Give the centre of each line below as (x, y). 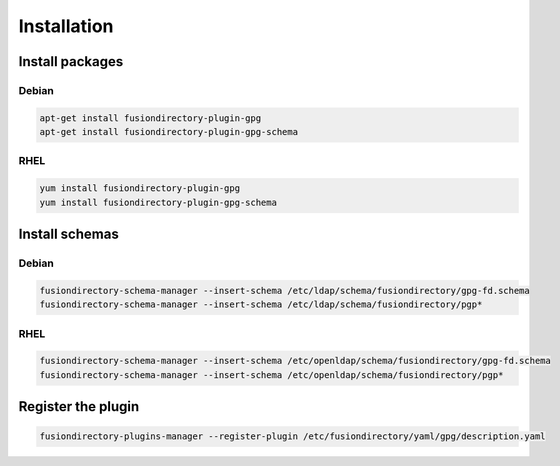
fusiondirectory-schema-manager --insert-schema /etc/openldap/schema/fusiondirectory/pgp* (271, 374)
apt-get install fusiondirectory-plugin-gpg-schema (169, 132)
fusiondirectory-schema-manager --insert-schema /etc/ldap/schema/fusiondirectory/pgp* (261, 304)
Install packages (71, 61)
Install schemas (68, 234)
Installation (66, 26)
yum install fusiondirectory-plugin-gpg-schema (158, 202)
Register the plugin (79, 406)
